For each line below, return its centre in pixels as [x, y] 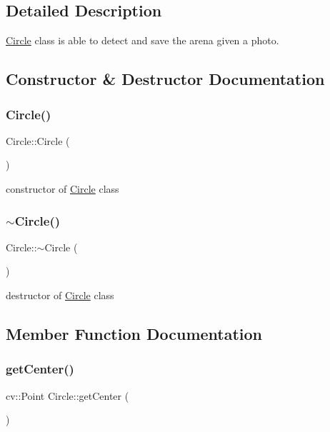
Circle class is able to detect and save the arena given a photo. [142, 40]
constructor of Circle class [62, 188]
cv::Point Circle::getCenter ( [67, 395]
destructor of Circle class [60, 295]
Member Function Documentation [134, 333]
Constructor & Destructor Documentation [165, 79]
